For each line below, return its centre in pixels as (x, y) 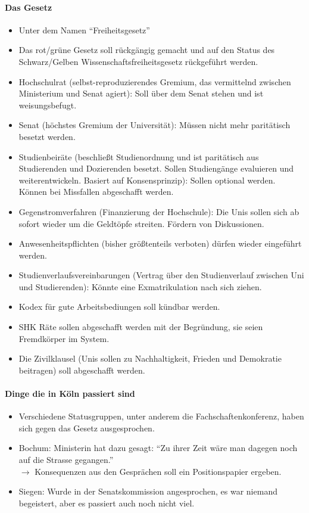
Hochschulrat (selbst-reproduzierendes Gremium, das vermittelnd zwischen (155, 81)
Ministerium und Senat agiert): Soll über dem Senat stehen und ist (141, 93)
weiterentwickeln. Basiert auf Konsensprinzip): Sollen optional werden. (147, 180)
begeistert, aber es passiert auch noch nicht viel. (107, 503)
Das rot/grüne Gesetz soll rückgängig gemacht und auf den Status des (147, 50)
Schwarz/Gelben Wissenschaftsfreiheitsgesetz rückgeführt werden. (138, 61)
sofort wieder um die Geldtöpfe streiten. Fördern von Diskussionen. (141, 223)
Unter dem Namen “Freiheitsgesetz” (84, 29)
